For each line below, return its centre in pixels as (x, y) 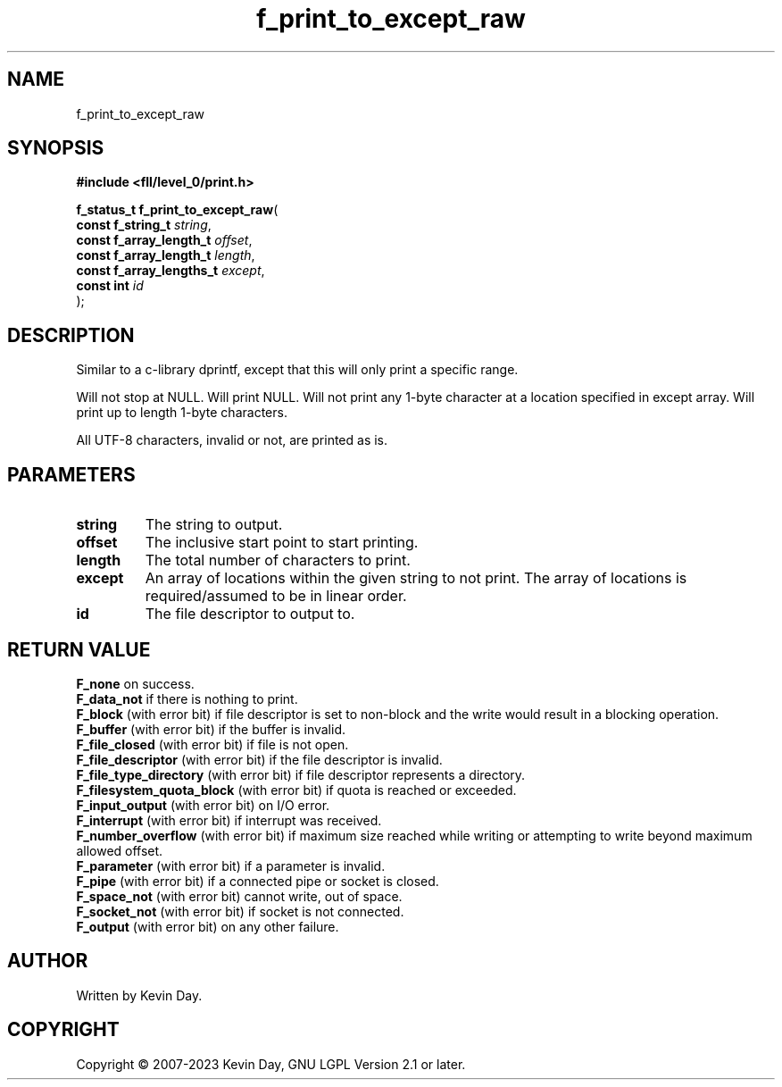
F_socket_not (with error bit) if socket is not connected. (240, 911)
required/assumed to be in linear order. (276, 596)
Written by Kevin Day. (139, 995)
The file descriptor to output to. (250, 614)
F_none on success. (135, 683)
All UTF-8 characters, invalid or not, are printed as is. (232, 440)
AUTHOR (48, 961)
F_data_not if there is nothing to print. (187, 698)
